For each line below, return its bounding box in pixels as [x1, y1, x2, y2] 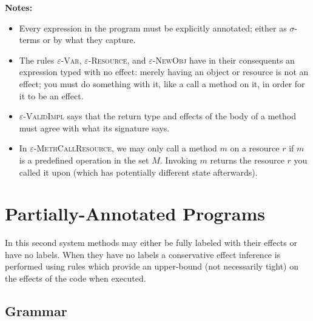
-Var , [61, 53, 82, 66]
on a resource [230, 142, 280, 154]
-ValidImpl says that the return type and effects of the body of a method [23, 110, 296, 122]
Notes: [5, 1, 33, 13]
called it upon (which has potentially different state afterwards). [19, 165, 258, 178]
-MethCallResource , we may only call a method [33, 142, 217, 154]
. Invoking [160, 153, 197, 166]
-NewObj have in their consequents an [152, 53, 295, 66]
